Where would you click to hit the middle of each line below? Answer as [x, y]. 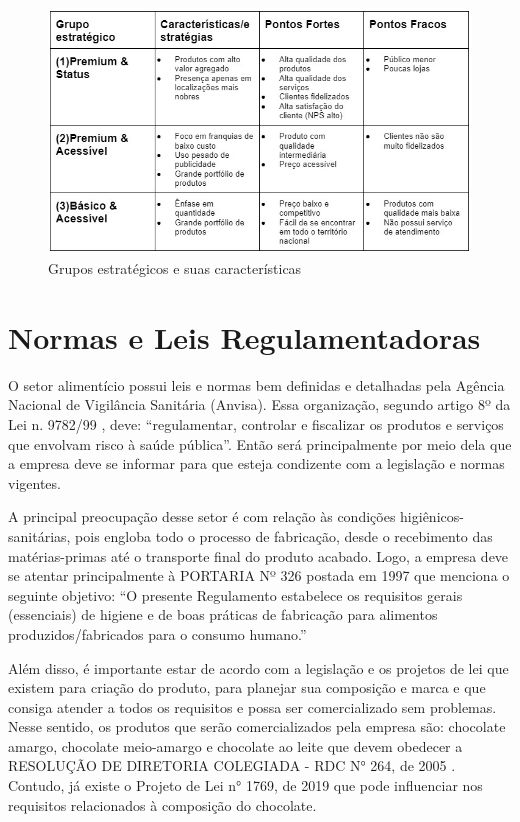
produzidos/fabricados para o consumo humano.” [157, 633]
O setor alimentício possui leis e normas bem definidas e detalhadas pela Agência [256, 384]
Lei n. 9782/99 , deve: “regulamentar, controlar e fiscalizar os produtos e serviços [256, 423]
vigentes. [34, 482]
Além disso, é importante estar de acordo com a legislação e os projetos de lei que [258, 667]
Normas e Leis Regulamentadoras [244, 336]
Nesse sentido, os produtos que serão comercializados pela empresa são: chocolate [257, 726]
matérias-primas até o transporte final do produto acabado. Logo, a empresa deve [258, 555]
